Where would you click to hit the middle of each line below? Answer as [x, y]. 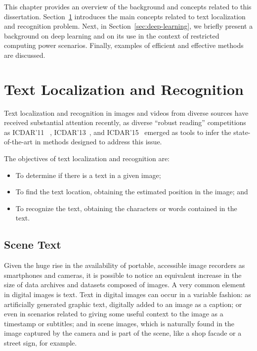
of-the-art [18, 142]
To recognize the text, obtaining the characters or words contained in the [126, 208]
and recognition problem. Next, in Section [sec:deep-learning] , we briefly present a [128, 26]
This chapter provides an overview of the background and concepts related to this [128, 6]
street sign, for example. [41, 342]
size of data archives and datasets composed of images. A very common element [125, 285]
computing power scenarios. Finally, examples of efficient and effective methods [124, 45]
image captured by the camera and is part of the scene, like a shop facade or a [123, 333]
